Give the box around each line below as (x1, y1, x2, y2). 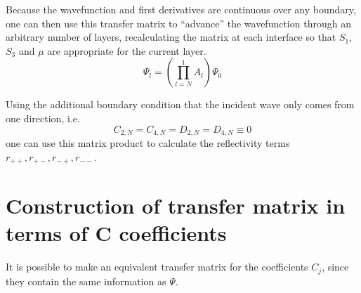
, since (322, 259, 349, 274)
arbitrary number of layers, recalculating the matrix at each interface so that (6, 30, 336, 44)
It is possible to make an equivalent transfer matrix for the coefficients (6, 259, 308, 274)
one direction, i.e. (6, 110, 80, 125)
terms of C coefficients (6, 219, 227, 247)
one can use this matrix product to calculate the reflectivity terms (6, 136, 290, 150)
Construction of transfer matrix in (6, 191, 346, 220)
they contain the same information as (6, 273, 166, 288)
